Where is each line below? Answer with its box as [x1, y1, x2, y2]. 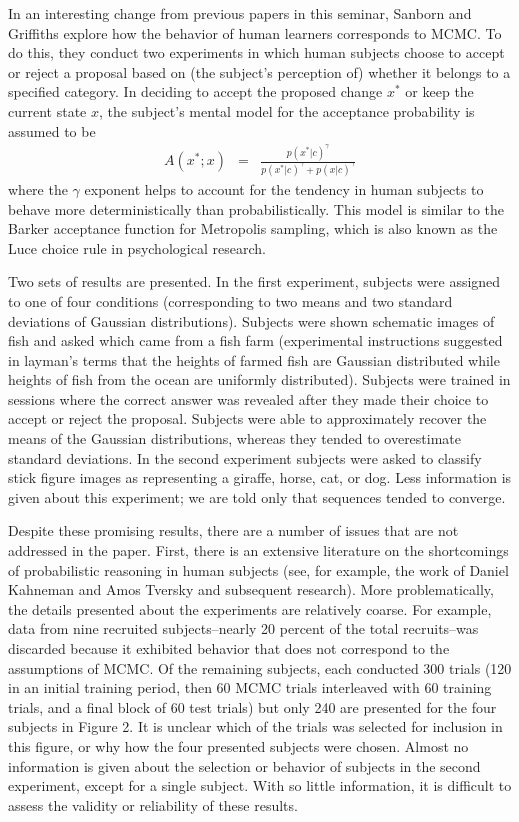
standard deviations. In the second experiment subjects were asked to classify [8, 447, 482, 468]
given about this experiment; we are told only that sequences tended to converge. [8, 486, 506, 507]
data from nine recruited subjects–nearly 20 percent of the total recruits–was [8, 618, 479, 639]
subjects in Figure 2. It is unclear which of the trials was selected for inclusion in [8, 716, 503, 737]
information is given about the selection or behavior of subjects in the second [8, 755, 481, 776]
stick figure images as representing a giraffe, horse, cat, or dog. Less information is [8, 467, 512, 488]
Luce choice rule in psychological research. [8, 237, 266, 258]
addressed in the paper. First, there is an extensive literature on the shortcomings [8, 540, 509, 561]
